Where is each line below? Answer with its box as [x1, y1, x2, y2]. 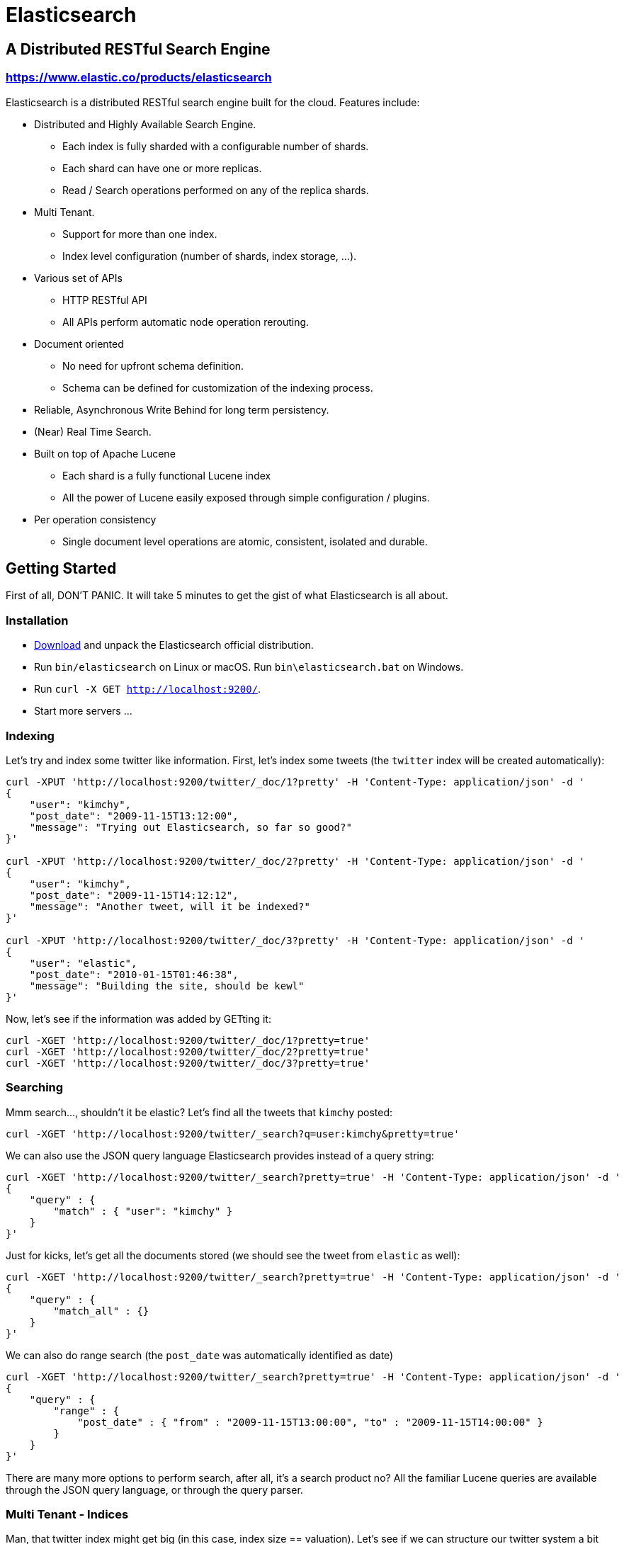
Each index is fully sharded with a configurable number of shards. [62, 140, 369, 152]
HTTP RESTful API [62, 293, 147, 306]
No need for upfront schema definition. [62, 359, 244, 372]
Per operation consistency [34, 513, 157, 526]
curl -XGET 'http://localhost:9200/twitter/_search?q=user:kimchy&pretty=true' [6, 1128, 460, 1140]
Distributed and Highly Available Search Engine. [34, 118, 256, 130]
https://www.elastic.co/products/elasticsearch [6, 70, 272, 85]
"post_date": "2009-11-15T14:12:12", [29, 889, 239, 901]
